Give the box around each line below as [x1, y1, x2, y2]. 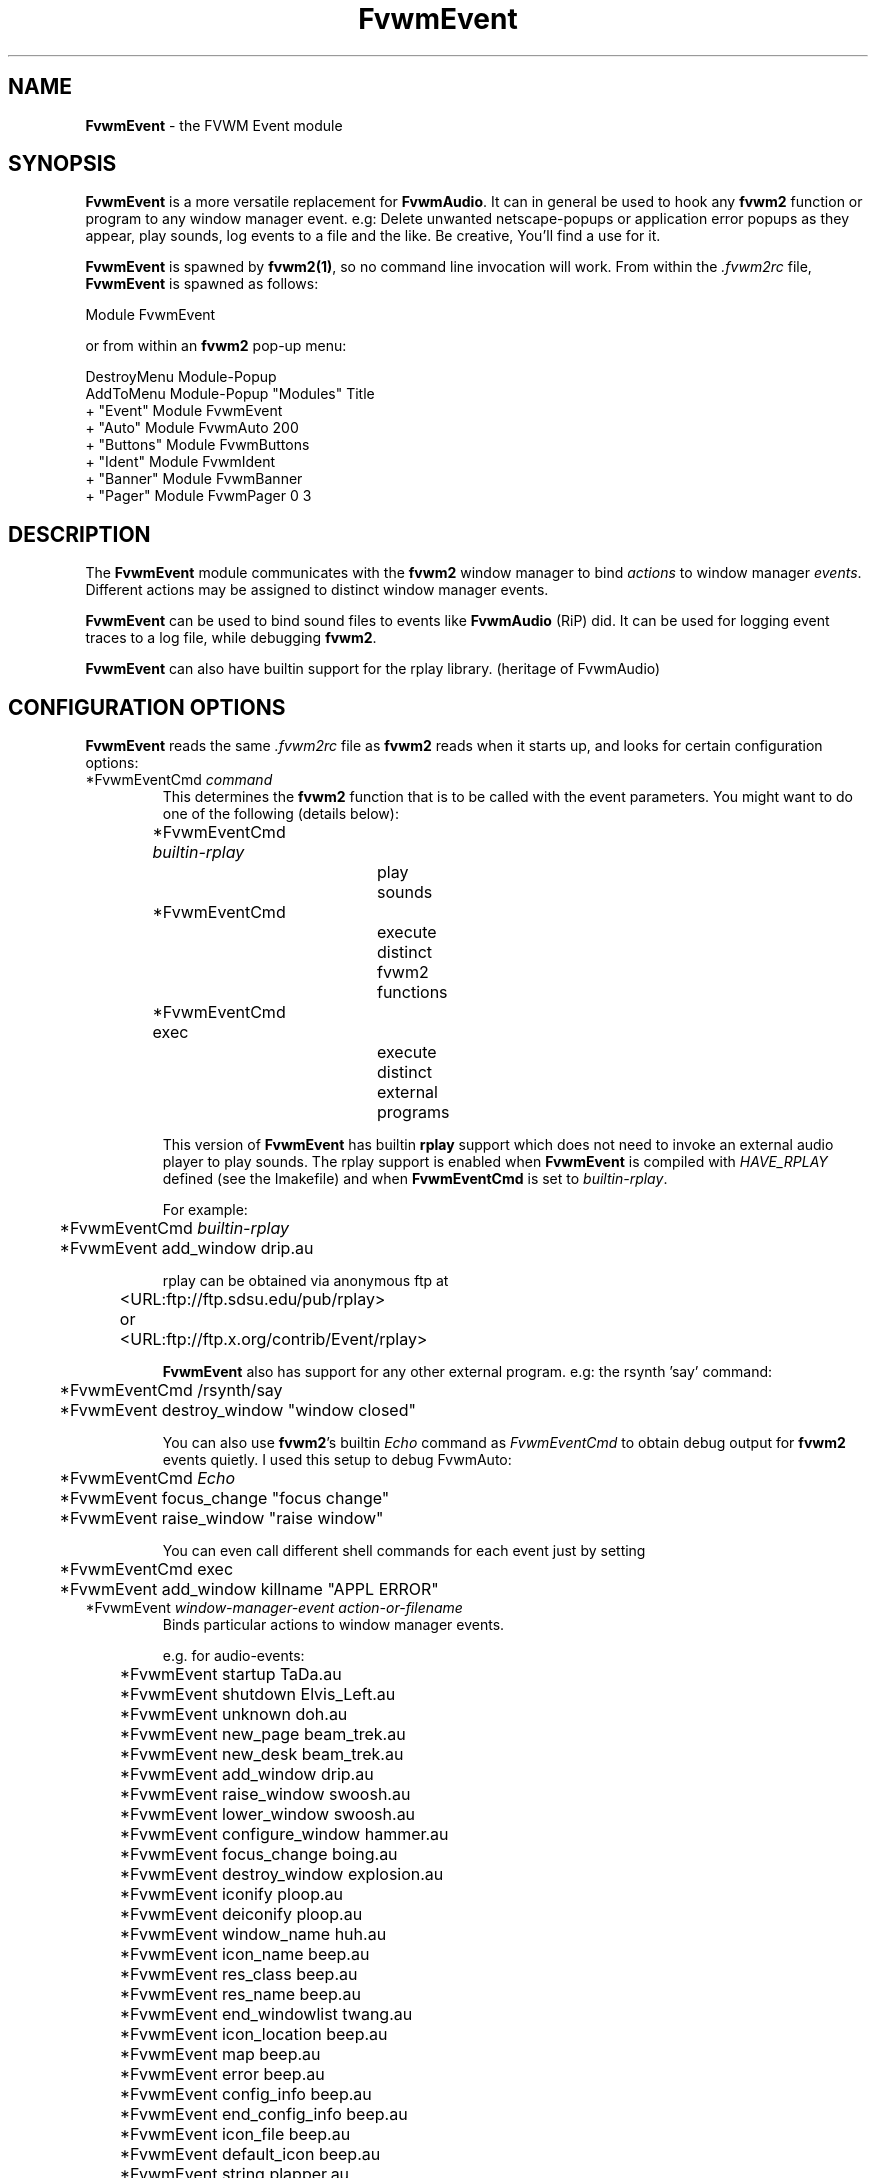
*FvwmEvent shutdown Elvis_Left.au [119, 1684, 396, 1705]
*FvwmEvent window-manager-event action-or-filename [85, 1599, 463, 1617]
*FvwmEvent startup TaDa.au [119, 1664, 342, 1685]
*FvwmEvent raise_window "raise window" [59, 1508, 384, 1529]
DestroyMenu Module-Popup [85, 368, 277, 386]
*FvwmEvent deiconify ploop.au [119, 1904, 363, 1925]
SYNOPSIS [8, 151, 117, 177]
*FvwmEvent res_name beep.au [119, 1984, 361, 2005]
